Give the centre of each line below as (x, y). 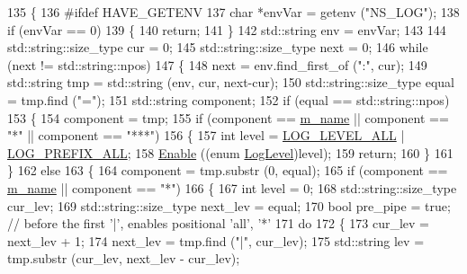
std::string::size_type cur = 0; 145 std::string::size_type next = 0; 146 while (218, 47)
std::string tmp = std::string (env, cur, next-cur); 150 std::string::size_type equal (231, 82)
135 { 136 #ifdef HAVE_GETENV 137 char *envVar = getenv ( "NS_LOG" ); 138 (233, 12)
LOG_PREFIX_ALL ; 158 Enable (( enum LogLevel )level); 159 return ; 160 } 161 (230, 152)
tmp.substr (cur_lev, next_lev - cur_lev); (124, 258)
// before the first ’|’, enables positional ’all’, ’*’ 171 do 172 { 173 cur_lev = (219, 223)
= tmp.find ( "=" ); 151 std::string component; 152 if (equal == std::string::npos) (229, 99)
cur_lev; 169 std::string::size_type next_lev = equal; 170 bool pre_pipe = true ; (229, 205)
